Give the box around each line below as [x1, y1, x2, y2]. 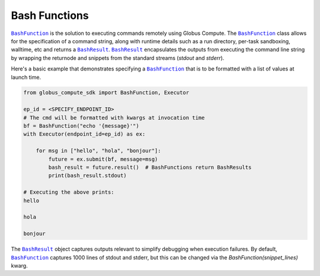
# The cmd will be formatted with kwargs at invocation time [23, 114, 205, 121]
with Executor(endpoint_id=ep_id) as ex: [23, 131, 146, 137]
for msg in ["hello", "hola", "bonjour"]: [36, 147, 161, 154]
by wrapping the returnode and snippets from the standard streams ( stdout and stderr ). [11, 54, 225, 62]
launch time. [11, 73, 41, 81]
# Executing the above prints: [23, 189, 115, 195]
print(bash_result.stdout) [48, 172, 127, 179]
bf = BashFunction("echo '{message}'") [23, 123, 139, 130]
